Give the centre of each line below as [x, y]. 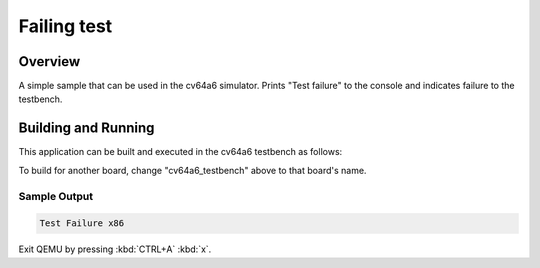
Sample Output [56, 196]
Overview [49, 61]
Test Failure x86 [82, 223]
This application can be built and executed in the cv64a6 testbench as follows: [180, 152]
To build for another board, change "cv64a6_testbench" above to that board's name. [192, 170]
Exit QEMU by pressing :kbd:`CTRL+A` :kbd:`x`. [115, 249]
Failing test [65, 26]
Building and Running [86, 128]
